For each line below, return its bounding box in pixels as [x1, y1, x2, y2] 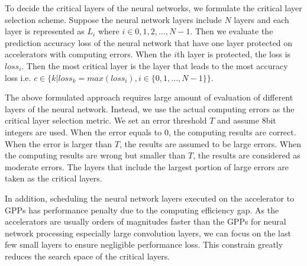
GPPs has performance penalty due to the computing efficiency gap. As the [5, 203, 279, 216]
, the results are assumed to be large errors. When [119, 137, 302, 150]
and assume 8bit [217, 114, 276, 126]
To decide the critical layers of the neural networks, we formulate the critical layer [5, 2, 302, 14]
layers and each [234, 13, 289, 25]
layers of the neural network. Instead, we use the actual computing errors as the [5, 102, 295, 115]
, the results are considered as [193, 149, 300, 161]
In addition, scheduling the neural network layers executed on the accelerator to [5, 192, 295, 204]
